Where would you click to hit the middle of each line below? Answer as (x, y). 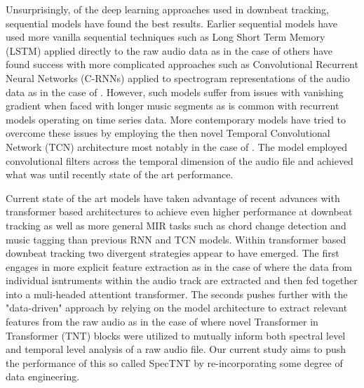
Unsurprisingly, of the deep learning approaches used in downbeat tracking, (168, 9)
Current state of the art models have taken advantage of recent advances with (173, 198)
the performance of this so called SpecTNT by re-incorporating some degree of (174, 362)
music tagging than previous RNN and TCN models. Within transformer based (176, 239)
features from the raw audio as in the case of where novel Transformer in (162, 322)
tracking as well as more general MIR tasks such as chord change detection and (176, 225)
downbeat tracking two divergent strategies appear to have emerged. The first (173, 253)
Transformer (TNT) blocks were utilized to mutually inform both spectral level (176, 335)
